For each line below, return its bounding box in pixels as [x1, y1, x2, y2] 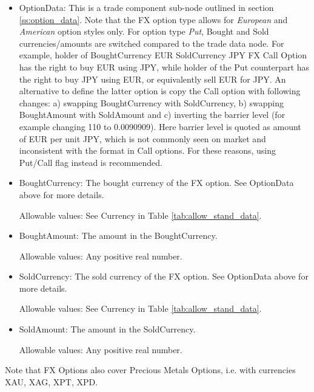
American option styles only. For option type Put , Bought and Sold [19, 25, 269, 38]
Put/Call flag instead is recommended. [19, 156, 162, 168]
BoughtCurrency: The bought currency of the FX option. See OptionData [19, 176, 294, 189]
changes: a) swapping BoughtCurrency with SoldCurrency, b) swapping [19, 96, 284, 109]
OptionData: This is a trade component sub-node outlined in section [19, 1, 274, 13]
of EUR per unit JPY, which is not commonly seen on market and [19, 132, 266, 145]
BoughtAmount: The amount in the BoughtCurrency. [19, 229, 218, 242]
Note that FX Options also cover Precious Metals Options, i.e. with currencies [5, 363, 296, 376]
